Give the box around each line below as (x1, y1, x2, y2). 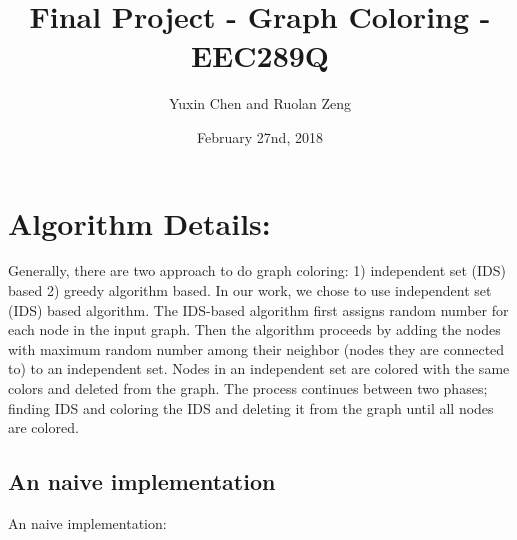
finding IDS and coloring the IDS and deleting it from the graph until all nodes (8, 397, 494, 418)
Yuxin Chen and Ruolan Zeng (168, 93, 352, 114)
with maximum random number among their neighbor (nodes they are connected (8, 338, 505, 359)
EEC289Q (190, 35, 330, 76)
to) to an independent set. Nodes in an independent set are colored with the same (8, 358, 510, 379)
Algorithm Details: (8, 202, 271, 243)
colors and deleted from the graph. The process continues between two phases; (8, 378, 488, 398)
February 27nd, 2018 (197, 126, 323, 147)
